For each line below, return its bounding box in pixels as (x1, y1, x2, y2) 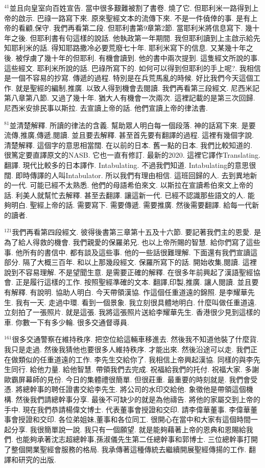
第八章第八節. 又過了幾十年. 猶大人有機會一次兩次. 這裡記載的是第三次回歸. (4, 92, 255, 103)
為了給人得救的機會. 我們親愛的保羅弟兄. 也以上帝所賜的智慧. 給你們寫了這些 (4, 237, 260, 248)
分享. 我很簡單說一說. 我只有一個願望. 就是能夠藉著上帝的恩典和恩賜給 (11, 424, 246, 434)
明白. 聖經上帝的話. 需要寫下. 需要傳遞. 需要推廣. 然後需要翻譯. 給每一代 (11, 200, 252, 210)
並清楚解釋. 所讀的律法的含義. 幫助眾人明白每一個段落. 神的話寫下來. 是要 (9, 119, 256, 130)
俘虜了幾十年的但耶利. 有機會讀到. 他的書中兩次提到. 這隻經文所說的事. (22, 52, 260, 63)
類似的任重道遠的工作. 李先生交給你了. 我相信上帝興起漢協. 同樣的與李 (18, 354, 253, 364)
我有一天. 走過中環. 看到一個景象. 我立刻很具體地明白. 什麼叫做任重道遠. (15, 297, 257, 307)
